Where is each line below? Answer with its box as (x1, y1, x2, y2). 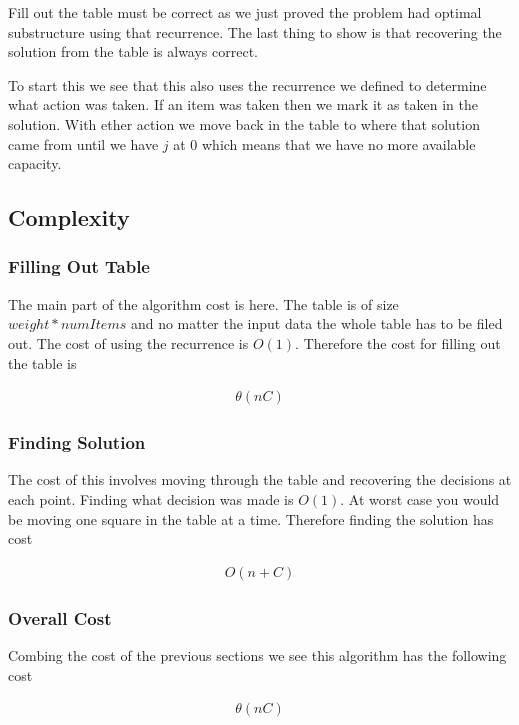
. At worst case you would (340, 488, 500, 509)
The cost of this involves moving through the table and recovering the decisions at (8, 469, 512, 490)
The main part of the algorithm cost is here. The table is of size (8, 293, 399, 314)
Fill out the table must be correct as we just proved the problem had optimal (8, 2, 482, 22)
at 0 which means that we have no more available (173, 133, 476, 154)
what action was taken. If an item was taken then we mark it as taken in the (8, 94, 478, 115)
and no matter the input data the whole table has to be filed (130, 313, 503, 334)
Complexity (8, 202, 130, 233)
